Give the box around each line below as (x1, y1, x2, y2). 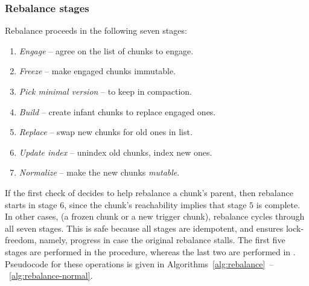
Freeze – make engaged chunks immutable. (19, 65, 176, 77)
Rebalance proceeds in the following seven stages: (5, 24, 187, 37)
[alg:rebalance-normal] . (9, 269, 93, 282)
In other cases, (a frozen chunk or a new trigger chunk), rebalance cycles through (5, 210, 305, 223)
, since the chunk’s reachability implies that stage (64, 198, 247, 211)
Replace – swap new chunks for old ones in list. (19, 126, 193, 138)
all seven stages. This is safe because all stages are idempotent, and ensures (5, 221, 284, 234)
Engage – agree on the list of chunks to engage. (19, 44, 194, 57)
